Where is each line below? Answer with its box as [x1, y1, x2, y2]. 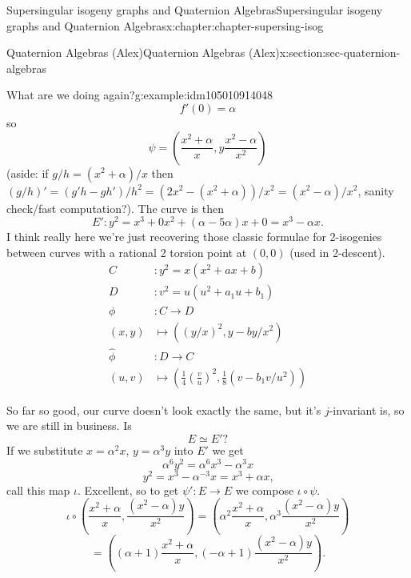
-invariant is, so [329, 401, 405, 418]
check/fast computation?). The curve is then [6, 199, 225, 216]
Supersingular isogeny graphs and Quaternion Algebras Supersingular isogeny [6, 2, 383, 18]
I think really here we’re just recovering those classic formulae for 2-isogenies [6, 228, 382, 245]
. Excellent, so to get [78, 481, 179, 498]
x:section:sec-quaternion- [279, 44, 401, 61]
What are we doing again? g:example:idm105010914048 [6, 86, 273, 103]
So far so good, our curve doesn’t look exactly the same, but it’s [6, 401, 321, 418]
